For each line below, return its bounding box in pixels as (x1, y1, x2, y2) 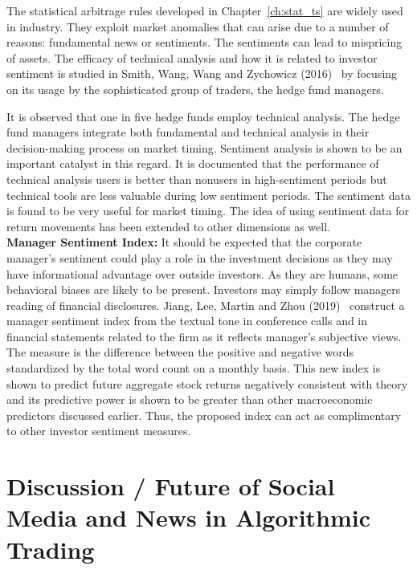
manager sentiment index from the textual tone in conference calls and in (6, 312, 368, 329)
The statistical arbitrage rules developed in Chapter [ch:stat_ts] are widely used (6, 2, 403, 18)
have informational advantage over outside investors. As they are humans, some (6, 265, 399, 282)
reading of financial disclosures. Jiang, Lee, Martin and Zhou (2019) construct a (6, 296, 405, 313)
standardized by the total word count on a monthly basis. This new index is (6, 360, 381, 377)
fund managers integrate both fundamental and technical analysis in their (6, 124, 370, 140)
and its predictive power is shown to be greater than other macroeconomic (6, 391, 373, 408)
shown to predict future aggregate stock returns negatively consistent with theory (6, 375, 408, 392)
